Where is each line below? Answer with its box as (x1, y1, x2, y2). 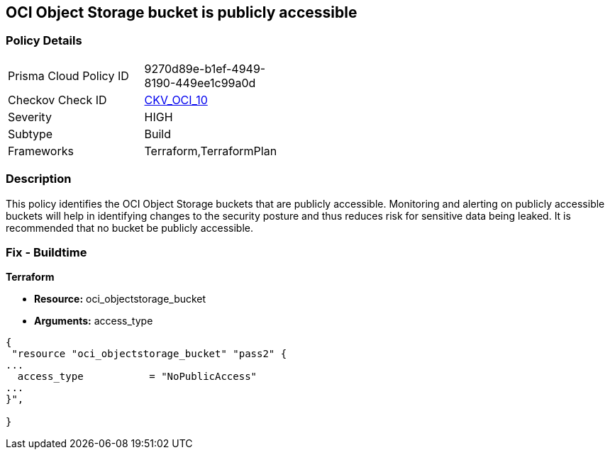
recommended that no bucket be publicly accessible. (6, 221, 254, 234)
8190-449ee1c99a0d (144, 75, 256, 90)
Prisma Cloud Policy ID (8, 68, 129, 83)
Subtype (8, 126, 53, 141)
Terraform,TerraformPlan (144, 143, 277, 158)
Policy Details (6, 33, 82, 48)
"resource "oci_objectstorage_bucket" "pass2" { (11, 348, 287, 360)
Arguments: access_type (34, 315, 153, 327)
